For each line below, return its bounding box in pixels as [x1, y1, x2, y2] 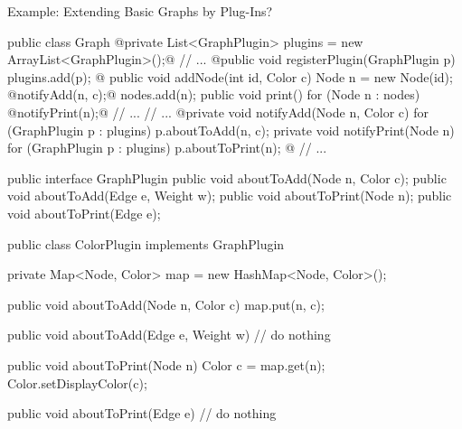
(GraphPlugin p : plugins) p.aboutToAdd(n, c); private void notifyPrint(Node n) [7, 120, 455, 139]
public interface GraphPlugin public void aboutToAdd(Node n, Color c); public [7, 168, 447, 187]
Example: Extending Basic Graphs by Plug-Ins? [7, 2, 273, 20]
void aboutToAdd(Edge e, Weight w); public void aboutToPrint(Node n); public [7, 186, 452, 205]
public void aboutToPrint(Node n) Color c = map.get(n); [7, 355, 325, 374]
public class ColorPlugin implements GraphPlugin [7, 234, 285, 253]
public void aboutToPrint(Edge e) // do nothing [7, 404, 277, 423]
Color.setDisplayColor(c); [7, 373, 147, 392]
